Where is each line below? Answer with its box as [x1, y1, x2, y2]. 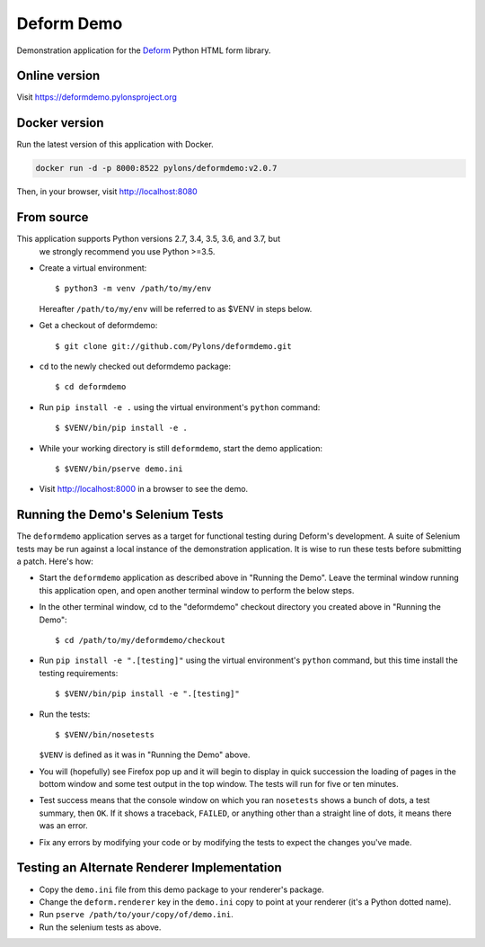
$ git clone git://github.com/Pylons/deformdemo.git [55, 341, 292, 351]
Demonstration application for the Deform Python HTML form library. [16, 45, 271, 56]
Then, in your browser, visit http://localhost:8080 [16, 186, 198, 197]
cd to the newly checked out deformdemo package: [39, 361, 231, 371]
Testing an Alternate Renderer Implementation [16, 860, 282, 876]
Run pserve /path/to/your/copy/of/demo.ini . [39, 909, 234, 920]
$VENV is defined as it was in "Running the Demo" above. [39, 749, 251, 760]
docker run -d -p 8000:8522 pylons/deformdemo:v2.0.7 [35, 163, 278, 174]
